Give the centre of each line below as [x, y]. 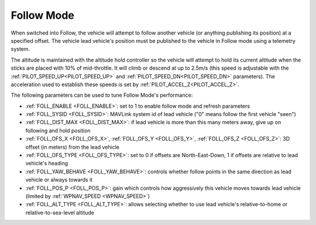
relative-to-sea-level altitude [60, 212]
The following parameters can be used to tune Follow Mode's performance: [102, 95]
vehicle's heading [47, 163]
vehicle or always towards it [59, 180]
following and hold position [58, 130]
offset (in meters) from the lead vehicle [73, 147]
